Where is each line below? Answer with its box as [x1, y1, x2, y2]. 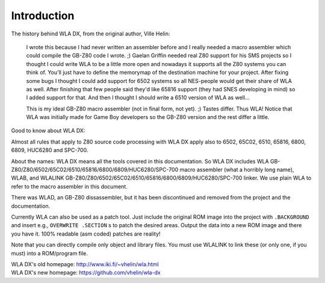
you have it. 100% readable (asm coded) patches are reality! [11, 230, 161, 237]
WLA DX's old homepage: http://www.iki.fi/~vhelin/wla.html [11, 260, 159, 267]
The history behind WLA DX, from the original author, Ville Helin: [11, 30, 170, 37]
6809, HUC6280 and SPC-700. [11, 147, 88, 154]
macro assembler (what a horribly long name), [179, 166, 294, 174]
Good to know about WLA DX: [11, 127, 85, 135]
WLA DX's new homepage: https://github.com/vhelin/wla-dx [11, 269, 161, 276]
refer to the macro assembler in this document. [11, 183, 128, 190]
